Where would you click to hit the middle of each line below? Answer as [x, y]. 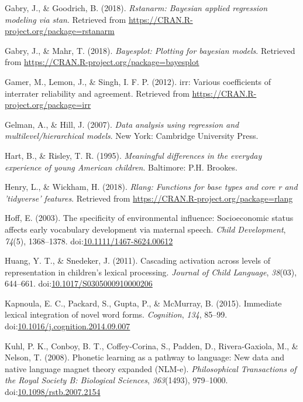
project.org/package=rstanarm [60, 31]
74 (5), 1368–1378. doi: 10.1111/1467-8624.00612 [89, 241]
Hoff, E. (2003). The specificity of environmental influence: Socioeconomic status [149, 218]
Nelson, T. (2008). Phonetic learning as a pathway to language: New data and [144, 357]
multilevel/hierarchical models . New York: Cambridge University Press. [132, 136]
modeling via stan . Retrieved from [66, 19]
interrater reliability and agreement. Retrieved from [97, 93]
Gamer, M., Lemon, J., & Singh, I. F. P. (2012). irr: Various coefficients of [138, 81]
